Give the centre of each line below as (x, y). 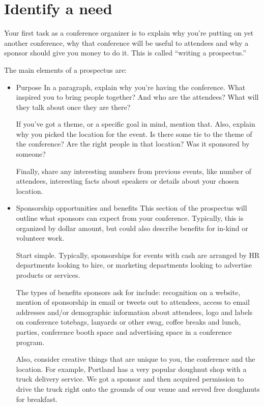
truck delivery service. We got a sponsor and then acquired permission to (130, 379)
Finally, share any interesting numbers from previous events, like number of (134, 171)
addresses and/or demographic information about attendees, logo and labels (134, 312)
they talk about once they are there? (73, 107)
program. (30, 342)
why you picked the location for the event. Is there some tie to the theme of (134, 134)
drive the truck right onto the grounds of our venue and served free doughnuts (138, 388)
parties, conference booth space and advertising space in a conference (124, 331)
